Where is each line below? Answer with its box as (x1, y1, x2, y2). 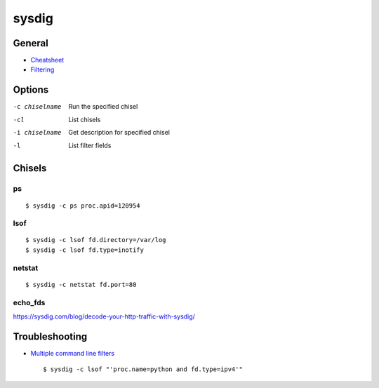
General (13, 37, 49, 49)
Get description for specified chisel (68, 128, 170, 137)
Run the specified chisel (68, 102, 138, 111)
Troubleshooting (13, 330, 88, 342)
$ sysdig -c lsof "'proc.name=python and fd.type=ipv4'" (43, 366, 244, 373)
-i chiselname (13, 128, 62, 137)
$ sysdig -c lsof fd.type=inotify (25, 246, 144, 254)
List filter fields (68, 141, 112, 149)
